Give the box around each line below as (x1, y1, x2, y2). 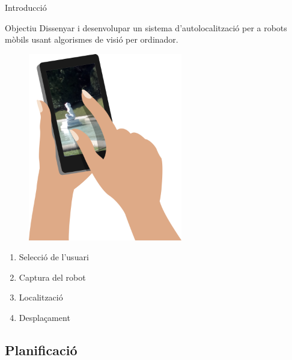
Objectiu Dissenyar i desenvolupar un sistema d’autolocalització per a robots (5, 21, 287, 34)
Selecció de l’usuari (19, 251, 89, 263)
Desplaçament (19, 311, 70, 323)
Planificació (5, 340, 78, 359)
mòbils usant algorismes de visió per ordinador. (5, 33, 178, 46)
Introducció (5, 1, 47, 13)
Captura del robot (19, 270, 86, 283)
